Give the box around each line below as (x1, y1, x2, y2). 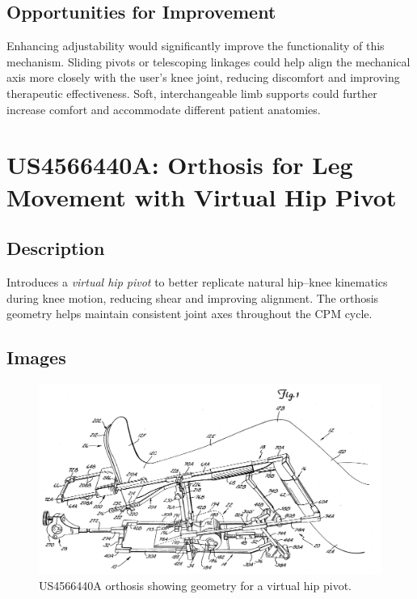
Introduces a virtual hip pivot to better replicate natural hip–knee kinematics (6, 273, 388, 290)
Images (6, 345, 66, 370)
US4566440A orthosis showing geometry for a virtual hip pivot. (39, 577, 352, 594)
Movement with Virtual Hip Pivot (6, 180, 397, 213)
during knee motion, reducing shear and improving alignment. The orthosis (6, 289, 379, 306)
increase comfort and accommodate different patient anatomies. (6, 100, 321, 117)
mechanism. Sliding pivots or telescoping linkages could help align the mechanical (6, 53, 411, 70)
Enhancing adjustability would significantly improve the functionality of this (6, 37, 385, 54)
